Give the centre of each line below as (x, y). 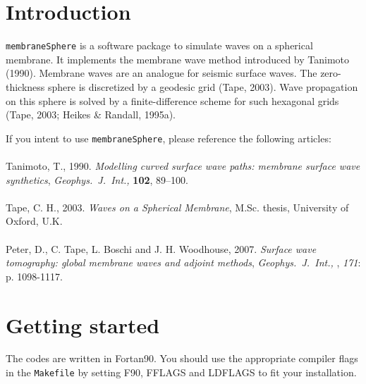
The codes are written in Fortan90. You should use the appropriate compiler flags (182, 358)
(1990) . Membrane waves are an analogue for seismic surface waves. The (161, 73)
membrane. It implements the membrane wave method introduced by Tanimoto (178, 59)
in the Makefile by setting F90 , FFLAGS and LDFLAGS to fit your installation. (181, 372)
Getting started (83, 324)
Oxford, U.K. (34, 221)
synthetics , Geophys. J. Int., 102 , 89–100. (97, 179)
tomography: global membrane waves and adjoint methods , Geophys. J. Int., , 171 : (183, 262)
